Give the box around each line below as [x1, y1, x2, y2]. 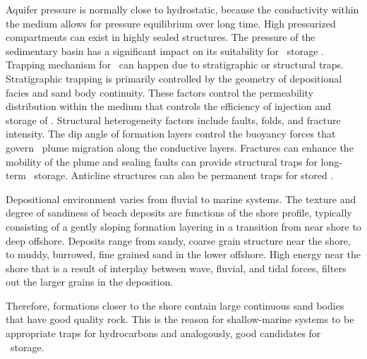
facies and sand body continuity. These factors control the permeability [6, 85, 314, 99]
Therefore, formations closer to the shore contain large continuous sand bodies [6, 298, 344, 312]
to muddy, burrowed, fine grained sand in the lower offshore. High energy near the [6, 247, 361, 262]
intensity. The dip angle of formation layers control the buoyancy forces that [6, 126, 336, 141]
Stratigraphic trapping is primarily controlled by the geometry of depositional [6, 71, 342, 85]
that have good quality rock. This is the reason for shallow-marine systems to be [6, 312, 354, 327]
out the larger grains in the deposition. [6, 274, 174, 289]
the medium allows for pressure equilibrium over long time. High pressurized [6, 16, 336, 30]
